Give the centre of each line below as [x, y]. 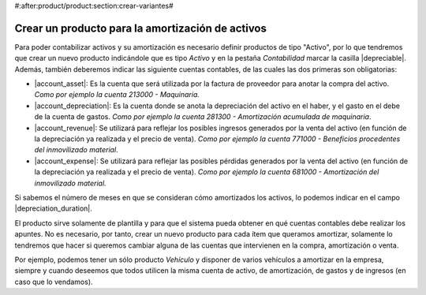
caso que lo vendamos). [54, 282]
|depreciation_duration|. [53, 208]
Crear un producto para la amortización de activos [141, 28]
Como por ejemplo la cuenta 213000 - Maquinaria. [117, 95]
